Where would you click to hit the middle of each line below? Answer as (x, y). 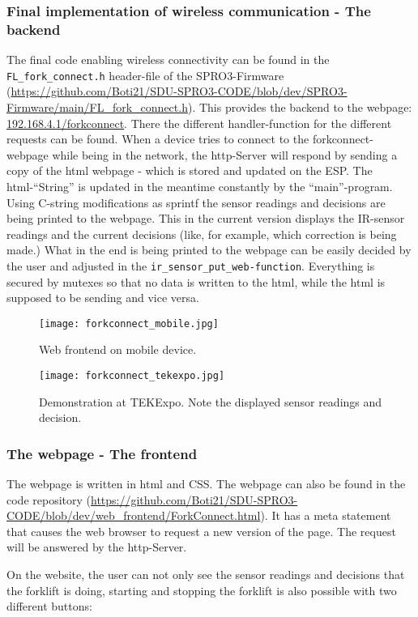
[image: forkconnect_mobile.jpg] (129, 323)
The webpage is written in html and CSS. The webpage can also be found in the (206, 484)
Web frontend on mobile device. (118, 349)
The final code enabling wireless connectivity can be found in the (168, 60)
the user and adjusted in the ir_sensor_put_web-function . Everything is (191, 265)
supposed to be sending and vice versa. (103, 298)
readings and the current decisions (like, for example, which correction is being (202, 234)
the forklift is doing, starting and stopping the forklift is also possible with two (202, 590)
